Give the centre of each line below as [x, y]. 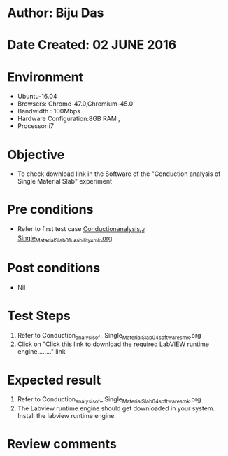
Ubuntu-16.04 [37, 97]
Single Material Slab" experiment [64, 181]
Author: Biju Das [56, 13]
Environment [45, 77]
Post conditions [54, 268]
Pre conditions [50, 210]
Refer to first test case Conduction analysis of [81, 230]
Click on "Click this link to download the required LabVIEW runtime [113, 344]
